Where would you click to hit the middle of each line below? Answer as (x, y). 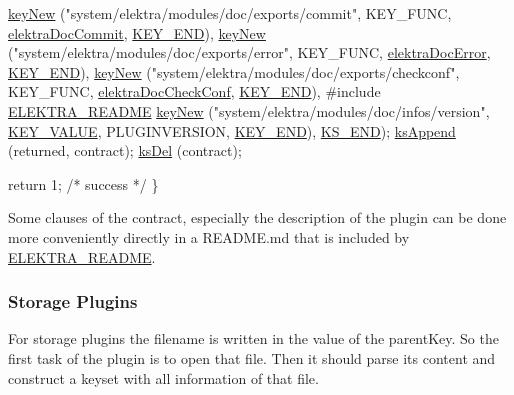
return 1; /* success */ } (83, 183)
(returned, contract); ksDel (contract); (125, 150)
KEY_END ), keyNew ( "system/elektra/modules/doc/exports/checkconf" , (234, 71)
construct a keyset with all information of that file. (163, 377)
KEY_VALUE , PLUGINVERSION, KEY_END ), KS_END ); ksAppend (232, 130)
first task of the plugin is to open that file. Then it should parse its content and (252, 357)
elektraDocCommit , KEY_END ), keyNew (137, 32)
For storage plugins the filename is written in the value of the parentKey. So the (253, 338)
